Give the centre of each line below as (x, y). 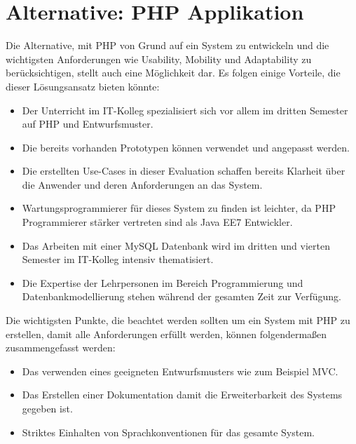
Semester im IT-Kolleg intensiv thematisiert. (118, 259)
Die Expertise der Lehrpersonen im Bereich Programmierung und (163, 282)
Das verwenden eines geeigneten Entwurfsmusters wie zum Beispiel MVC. (180, 371)
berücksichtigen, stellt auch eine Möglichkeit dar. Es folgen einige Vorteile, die (173, 73)
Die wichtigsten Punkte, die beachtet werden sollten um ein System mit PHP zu (178, 320)
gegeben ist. (47, 408)
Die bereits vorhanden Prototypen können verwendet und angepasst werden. (186, 147)
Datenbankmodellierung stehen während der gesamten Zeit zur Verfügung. (182, 296)
